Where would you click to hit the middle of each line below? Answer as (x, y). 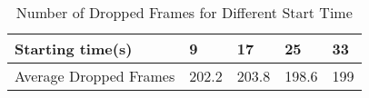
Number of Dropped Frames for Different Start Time (184, 12)
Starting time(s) (74, 49)
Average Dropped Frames (95, 76)
